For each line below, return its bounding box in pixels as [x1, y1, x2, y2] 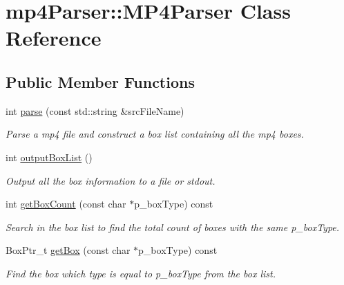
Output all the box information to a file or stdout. [6, 173, 216, 187]
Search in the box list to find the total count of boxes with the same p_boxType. [6, 219, 340, 234]
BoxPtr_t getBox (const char [6, 243, 131, 257]
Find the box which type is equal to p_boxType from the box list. [6, 266, 276, 280]
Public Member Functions [6, 71, 195, 92]
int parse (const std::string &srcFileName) [6, 103, 184, 118]
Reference [6, 24, 102, 52]
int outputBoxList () [6, 149, 93, 164]
